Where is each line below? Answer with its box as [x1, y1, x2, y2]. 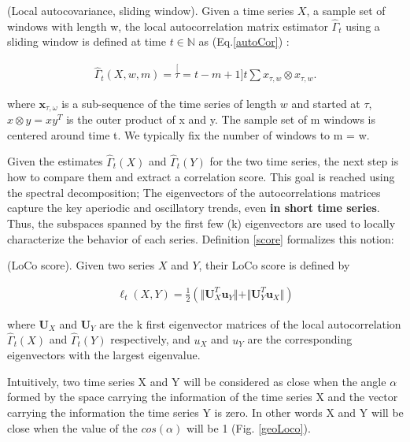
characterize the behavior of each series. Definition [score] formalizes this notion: [7, 230, 394, 247]
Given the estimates [7, 153, 103, 169]
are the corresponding [247, 331, 353, 347]
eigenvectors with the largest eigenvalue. [7, 347, 201, 363]
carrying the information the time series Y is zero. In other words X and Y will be [7, 403, 404, 420]
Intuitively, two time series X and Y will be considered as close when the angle [7, 373, 386, 389]
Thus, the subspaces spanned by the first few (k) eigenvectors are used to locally [7, 214, 396, 231]
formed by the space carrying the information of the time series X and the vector [7, 388, 398, 405]
